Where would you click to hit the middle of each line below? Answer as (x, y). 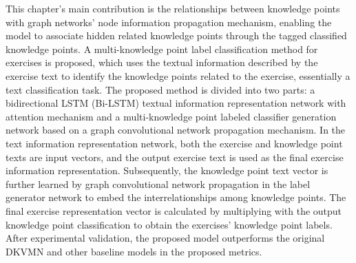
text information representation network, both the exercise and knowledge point (174, 143)
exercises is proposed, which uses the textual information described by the (162, 62)
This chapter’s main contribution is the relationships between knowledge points (173, 8)
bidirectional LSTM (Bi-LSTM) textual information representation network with (176, 103)
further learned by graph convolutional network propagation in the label (158, 183)
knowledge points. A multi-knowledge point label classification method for (162, 49)
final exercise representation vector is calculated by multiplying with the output (174, 210)
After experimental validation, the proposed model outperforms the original (165, 238)
